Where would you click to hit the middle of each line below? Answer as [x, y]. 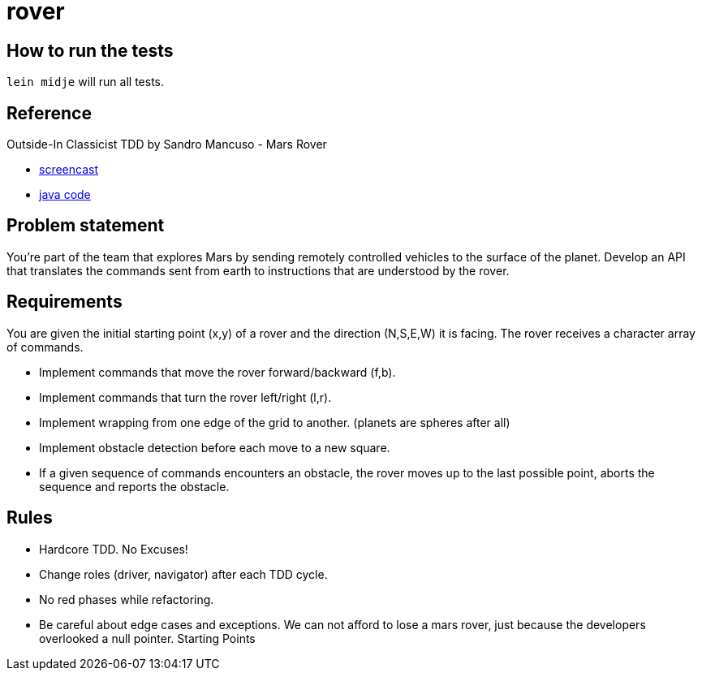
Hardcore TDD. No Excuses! [114, 549]
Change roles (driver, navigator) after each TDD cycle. [183, 574]
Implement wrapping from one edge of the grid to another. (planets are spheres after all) [275, 422]
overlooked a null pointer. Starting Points [147, 638]
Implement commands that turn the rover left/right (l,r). [185, 397]
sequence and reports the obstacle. [134, 486]
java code [65, 195]
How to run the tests [90, 50]
